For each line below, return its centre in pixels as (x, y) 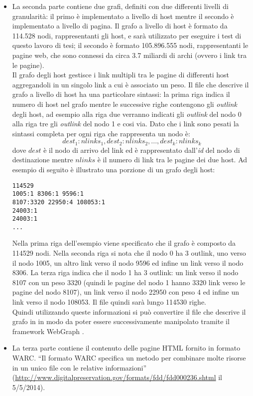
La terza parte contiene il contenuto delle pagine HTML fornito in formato (126, 348)
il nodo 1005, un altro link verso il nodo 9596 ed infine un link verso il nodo (128, 262)
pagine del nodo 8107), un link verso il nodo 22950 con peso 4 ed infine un (126, 292)
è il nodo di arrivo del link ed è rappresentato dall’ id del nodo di (142, 150)
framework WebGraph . (48, 331)
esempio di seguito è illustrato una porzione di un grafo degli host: (114, 169)
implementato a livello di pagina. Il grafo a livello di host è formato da (120, 26)
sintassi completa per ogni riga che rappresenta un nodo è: (101, 133)
